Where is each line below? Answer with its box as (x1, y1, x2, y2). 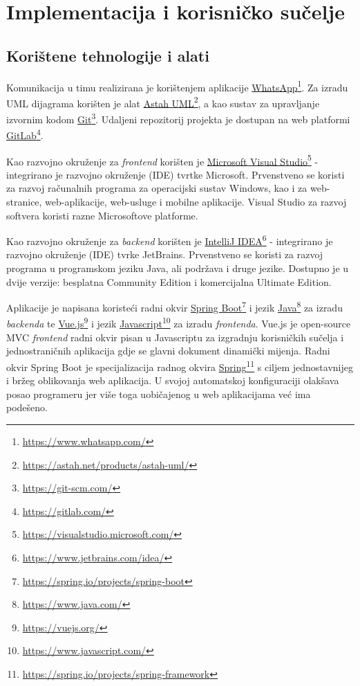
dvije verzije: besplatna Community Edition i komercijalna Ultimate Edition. (6, 274, 332, 289)
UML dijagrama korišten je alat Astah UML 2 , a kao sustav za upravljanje (6, 93, 320, 110)
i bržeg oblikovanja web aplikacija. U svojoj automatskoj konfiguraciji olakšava (6, 373, 339, 388)
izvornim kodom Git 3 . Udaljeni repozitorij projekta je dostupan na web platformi (6, 110, 350, 126)
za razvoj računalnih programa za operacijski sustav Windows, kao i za (6, 181, 307, 195)
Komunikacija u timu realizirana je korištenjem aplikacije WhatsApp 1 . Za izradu (6, 78, 348, 94)
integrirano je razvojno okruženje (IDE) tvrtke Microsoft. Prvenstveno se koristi (6, 167, 345, 181)
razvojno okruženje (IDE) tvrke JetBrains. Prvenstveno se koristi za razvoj (6, 247, 323, 262)
